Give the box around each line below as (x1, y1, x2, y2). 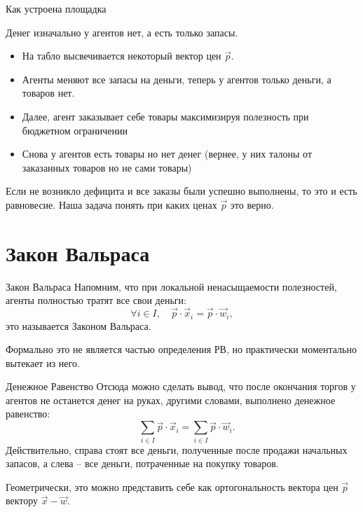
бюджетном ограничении (22, 123, 128, 137)
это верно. (230, 197, 274, 212)
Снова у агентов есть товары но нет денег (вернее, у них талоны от (22, 146, 313, 161)
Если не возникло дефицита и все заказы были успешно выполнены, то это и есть (6, 184, 357, 198)
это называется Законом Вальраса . (6, 318, 151, 333)
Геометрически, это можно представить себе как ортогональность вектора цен (6, 479, 338, 494)
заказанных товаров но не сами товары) (22, 160, 192, 174)
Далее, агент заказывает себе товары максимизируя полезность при (22, 109, 309, 123)
